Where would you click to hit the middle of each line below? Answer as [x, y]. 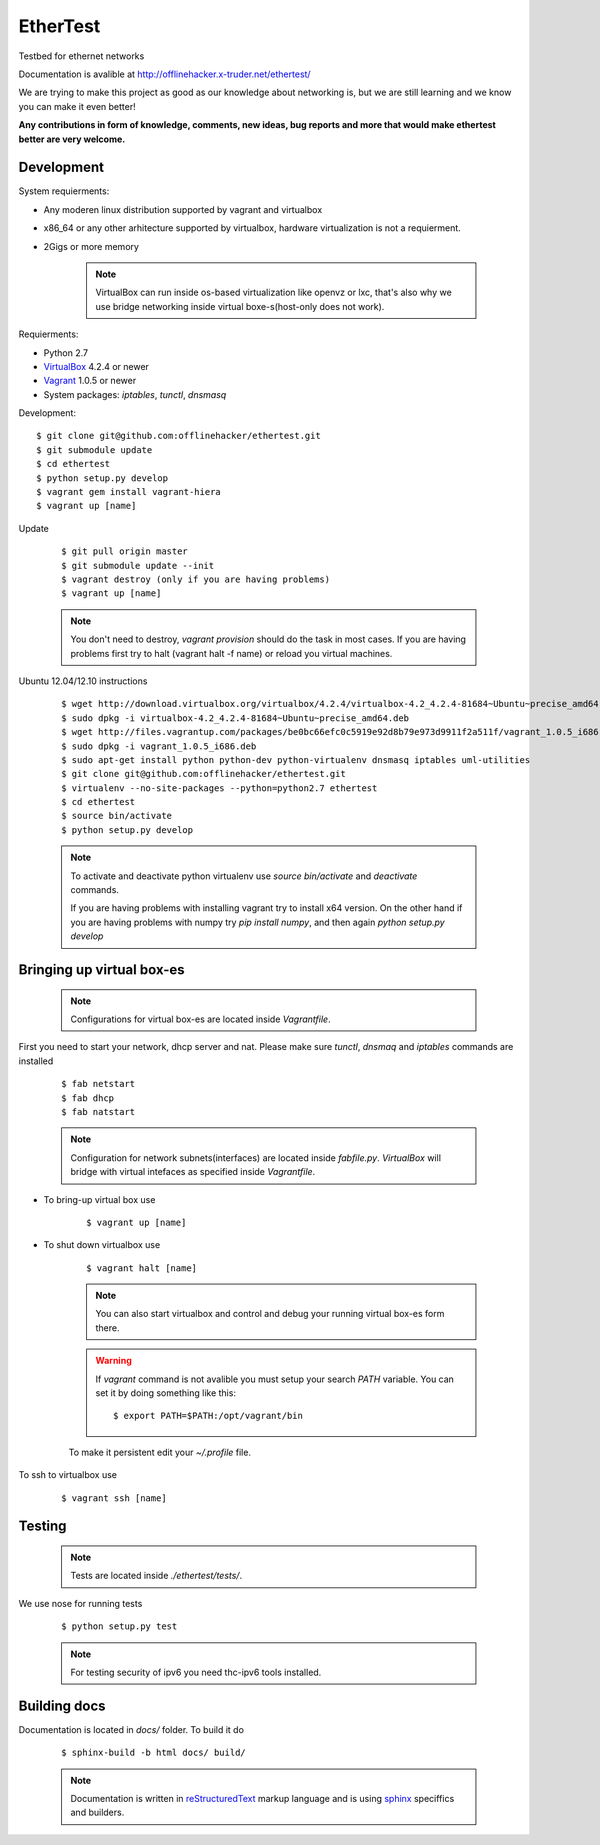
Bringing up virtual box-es [101, 970]
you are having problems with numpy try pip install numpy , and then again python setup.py [257, 922]
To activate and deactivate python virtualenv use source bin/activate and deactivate [244, 876]
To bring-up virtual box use [99, 1199]
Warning [113, 1361]
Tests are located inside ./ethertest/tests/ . [156, 1576]
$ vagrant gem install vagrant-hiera [129, 492]
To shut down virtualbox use [102, 1245]
